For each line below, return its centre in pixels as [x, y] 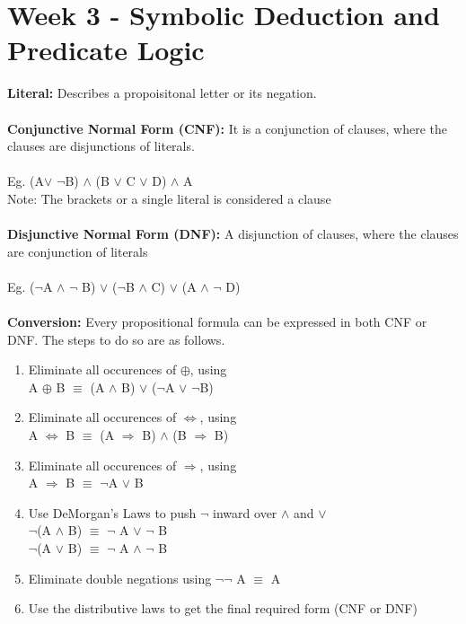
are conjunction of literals [78, 251]
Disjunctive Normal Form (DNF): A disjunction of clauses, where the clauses [233, 234]
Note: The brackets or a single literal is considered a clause [169, 198]
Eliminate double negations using [120, 578]
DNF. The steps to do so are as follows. [116, 339]
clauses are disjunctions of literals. [101, 146]
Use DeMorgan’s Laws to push [112, 512]
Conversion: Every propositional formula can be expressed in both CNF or [217, 322]
